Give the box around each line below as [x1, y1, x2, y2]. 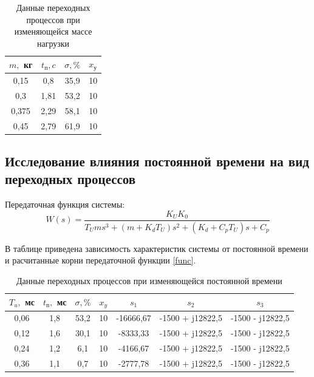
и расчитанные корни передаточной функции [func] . [5, 254, 196, 267]
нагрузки [37, 36, 70, 49]
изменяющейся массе [14, 25, 92, 38]
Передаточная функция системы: [5, 198, 125, 211]
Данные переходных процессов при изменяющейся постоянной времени [16, 274, 282, 287]
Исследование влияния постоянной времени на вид [5, 152, 309, 171]
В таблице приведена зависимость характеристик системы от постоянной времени [5, 242, 309, 254]
